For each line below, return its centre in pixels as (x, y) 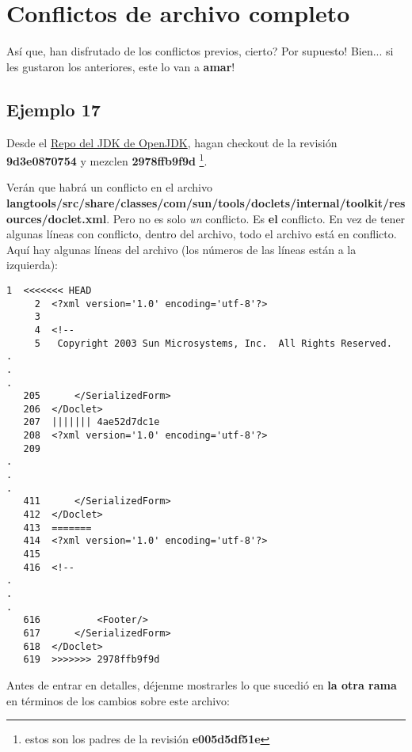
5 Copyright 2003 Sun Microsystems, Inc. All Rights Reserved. (213, 343)
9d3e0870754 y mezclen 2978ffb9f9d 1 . (107, 160)
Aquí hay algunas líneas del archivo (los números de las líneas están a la (181, 249)
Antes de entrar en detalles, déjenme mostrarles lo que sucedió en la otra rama (202, 684)
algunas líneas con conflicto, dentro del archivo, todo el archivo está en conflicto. (202, 234)
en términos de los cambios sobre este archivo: (118, 700)
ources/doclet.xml (57, 218)
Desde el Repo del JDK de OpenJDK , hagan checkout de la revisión (172, 142)
